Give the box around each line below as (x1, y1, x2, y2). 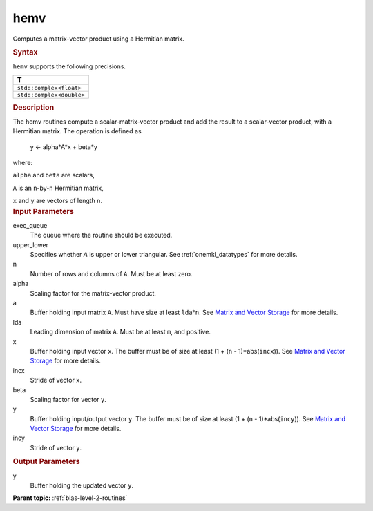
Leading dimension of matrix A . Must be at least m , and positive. (30, 328, 211, 336)
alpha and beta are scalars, (12, 171, 95, 180)
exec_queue (12, 221, 48, 229)
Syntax (12, 47, 38, 57)
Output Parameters (12, 456, 80, 466)
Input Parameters (12, 206, 74, 216)
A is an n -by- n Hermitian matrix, (12, 184, 104, 192)
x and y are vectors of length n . (12, 197, 103, 205)
